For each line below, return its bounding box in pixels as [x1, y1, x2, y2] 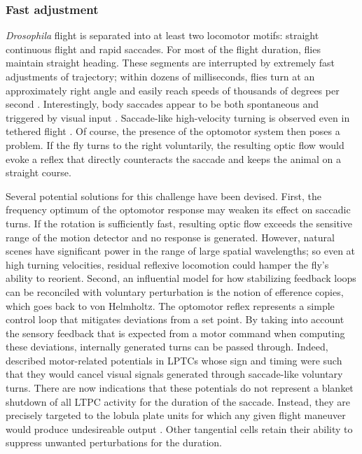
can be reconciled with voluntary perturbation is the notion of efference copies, [6, 284, 344, 299]
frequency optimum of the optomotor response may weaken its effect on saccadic [6, 202, 351, 217]
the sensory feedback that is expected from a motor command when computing [6, 325, 345, 340]
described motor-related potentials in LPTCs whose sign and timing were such [6, 353, 342, 367]
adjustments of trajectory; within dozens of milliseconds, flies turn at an [6, 69, 315, 83]
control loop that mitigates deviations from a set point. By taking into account [6, 312, 344, 327]
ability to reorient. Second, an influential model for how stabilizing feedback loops [6, 271, 356, 285]
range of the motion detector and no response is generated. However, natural [6, 229, 335, 244]
